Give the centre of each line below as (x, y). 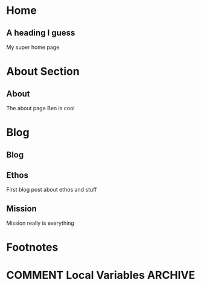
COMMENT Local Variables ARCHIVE (101, 275)
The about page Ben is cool (40, 108)
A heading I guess (41, 33)
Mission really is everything (40, 223)
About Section (43, 71)
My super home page (33, 47)
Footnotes (32, 247)
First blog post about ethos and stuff (52, 190)
